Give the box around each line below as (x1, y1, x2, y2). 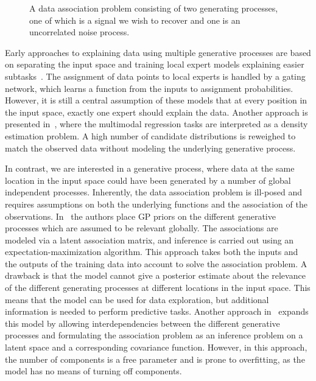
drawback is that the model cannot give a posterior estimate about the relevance (5, 269, 306, 282)
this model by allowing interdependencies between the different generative (5, 316, 280, 329)
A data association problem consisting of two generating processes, (29, 2, 278, 14)
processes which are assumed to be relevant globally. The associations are (5, 222, 278, 234)
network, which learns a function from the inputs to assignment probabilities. (5, 82, 293, 94)
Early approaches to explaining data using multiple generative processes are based (5, 46, 311, 58)
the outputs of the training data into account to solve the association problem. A (5, 257, 307, 270)
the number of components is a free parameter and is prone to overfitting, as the (5, 352, 305, 365)
